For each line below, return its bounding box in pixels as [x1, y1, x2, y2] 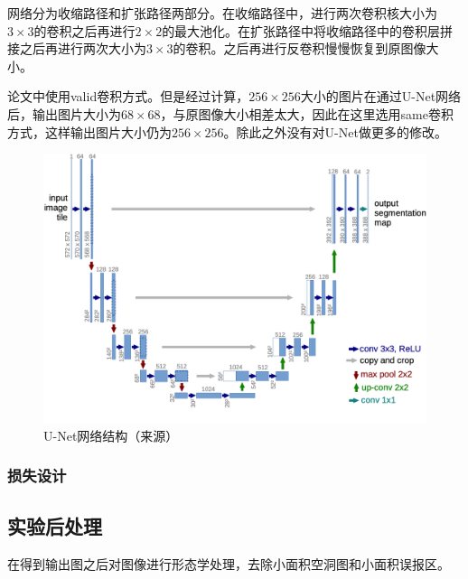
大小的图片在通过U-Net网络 [300, 87, 462, 106]
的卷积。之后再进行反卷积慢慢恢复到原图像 [173, 39, 426, 58]
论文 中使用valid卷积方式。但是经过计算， [7, 87, 249, 106]
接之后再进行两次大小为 [7, 39, 146, 58]
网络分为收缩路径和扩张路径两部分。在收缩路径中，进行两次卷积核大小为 [7, 4, 437, 22]
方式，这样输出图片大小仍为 [7, 122, 172, 141]
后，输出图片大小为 [7, 104, 121, 123]
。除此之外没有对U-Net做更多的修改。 [223, 122, 447, 141]
